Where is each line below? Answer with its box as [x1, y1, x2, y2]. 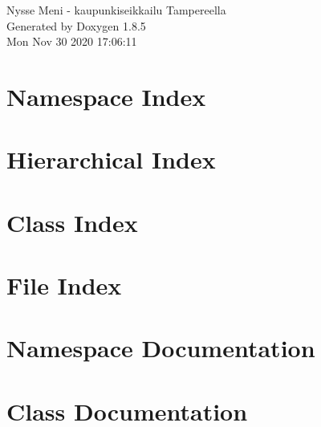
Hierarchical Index [6, 143, 216, 176]
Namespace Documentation [6, 331, 315, 364]
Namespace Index [6, 79, 206, 112]
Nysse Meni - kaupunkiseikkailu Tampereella [6, 2, 226, 18]
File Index [6, 269, 122, 302]
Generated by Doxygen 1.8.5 [6, 17, 146, 34]
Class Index [6, 205, 138, 238]
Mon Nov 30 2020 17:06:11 [6, 33, 137, 50]
